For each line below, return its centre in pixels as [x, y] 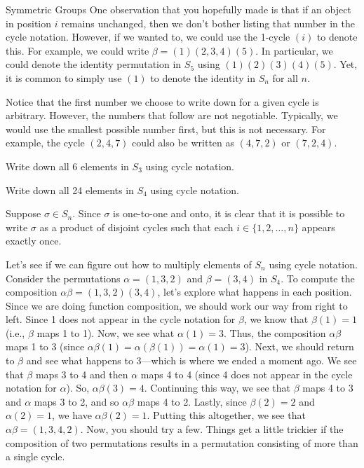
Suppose [23, 213]
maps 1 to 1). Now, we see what [106, 332]
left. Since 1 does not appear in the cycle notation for [121, 319]
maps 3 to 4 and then [82, 374]
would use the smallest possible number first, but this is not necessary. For [166, 129]
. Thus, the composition [275, 332]
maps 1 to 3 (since [45, 346]
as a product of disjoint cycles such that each [136, 227]
